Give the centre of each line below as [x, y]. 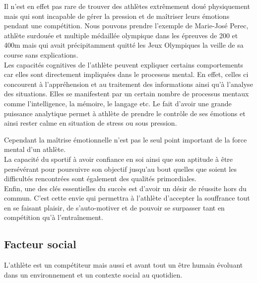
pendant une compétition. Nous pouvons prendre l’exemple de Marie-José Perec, [126, 26]
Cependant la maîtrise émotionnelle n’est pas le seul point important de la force [126, 139]
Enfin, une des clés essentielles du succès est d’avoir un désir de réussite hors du [125, 188]
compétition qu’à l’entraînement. [54, 217]
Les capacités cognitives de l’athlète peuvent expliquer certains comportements [124, 64]
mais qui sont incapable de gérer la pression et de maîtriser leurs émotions [117, 16]
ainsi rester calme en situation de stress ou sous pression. [91, 123]
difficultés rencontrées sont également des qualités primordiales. [100, 178]
